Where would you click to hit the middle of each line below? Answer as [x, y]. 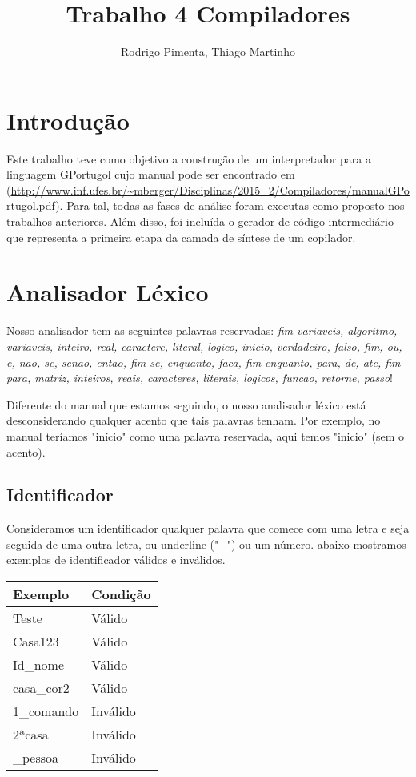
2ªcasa [31, 735]
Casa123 [36, 642]
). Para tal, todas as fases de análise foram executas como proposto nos [230, 205]
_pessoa [36, 758]
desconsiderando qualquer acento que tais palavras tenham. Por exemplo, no [194, 420]
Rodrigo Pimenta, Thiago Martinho [208, 52]
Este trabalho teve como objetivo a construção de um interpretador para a [189, 158]
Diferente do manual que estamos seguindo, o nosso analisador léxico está [186, 404]
